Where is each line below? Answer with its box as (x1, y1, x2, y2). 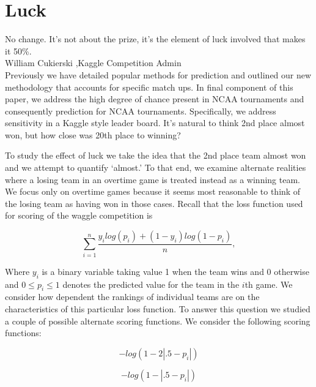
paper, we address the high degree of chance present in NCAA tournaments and (5, 92, 304, 105)
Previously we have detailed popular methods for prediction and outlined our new (5, 68, 312, 81)
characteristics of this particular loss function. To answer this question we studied (5, 302, 310, 315)
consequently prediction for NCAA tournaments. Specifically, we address (5, 104, 276, 117)
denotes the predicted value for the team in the (62, 277, 240, 290)
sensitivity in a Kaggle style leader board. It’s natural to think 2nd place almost (5, 116, 305, 129)
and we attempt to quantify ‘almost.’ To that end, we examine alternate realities (5, 161, 306, 174)
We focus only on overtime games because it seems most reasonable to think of (5, 185, 301, 198)
